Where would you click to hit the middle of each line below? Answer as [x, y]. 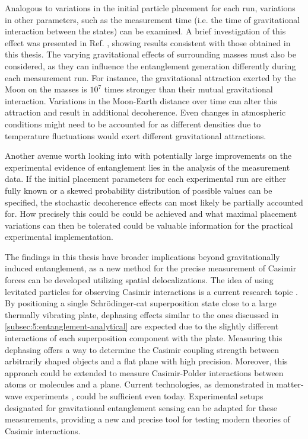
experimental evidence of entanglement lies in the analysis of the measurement [147, 167]
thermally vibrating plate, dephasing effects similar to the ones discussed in [142, 314]
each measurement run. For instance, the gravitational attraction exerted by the [150, 77]
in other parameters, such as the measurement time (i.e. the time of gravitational [153, 19]
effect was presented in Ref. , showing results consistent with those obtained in [148, 42]
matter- [290, 384]
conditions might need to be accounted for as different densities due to [133, 124]
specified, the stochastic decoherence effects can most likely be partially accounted [154, 202]
